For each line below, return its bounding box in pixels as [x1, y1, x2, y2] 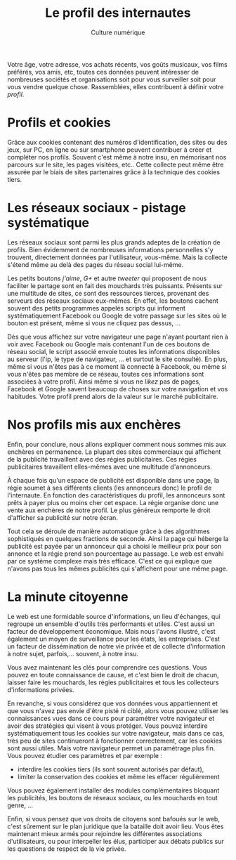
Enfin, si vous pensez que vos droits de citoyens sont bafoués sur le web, [7, 814, 220, 823]
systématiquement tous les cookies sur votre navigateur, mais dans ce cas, [7, 729, 225, 737]
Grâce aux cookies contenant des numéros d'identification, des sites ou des [7, 138, 228, 146]
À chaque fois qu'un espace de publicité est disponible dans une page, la [7, 476, 220, 484]
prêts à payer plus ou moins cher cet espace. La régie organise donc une [7, 498, 219, 507]
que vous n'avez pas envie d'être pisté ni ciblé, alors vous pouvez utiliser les [7, 706, 229, 715]
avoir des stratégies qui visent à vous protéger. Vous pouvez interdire [7, 722, 209, 730]
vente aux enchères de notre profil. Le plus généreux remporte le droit [7, 506, 211, 514]
